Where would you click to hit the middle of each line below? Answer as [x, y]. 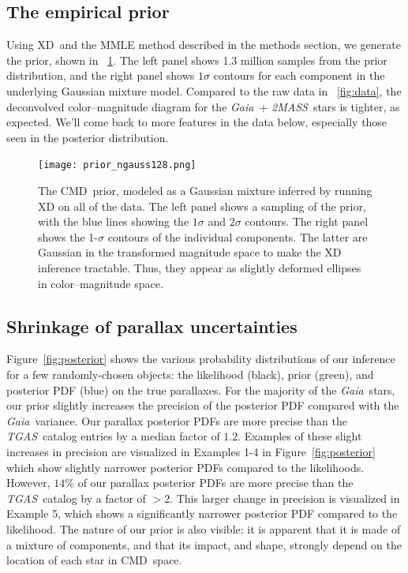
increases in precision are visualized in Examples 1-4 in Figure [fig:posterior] [191, 451]
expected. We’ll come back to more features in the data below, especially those [197, 122]
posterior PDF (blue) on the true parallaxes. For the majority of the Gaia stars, [201, 389]
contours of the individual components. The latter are [238, 236]
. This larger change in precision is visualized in [285, 498]
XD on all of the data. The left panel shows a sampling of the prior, [202, 206]
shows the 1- [68, 236]
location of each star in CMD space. [94, 560]
